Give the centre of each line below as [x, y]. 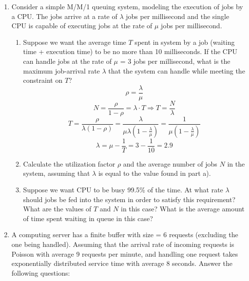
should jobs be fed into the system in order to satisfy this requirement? [129, 199]
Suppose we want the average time [75, 42]
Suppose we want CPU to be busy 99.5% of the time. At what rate [123, 190]
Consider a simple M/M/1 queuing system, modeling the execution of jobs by [127, 6]
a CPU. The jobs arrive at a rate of [64, 16]
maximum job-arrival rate [61, 70]
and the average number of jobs [170, 163]
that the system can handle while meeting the [177, 70]
